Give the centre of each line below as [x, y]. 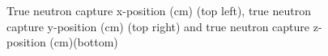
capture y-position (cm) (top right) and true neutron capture [158, 26]
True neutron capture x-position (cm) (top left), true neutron [159, 10]
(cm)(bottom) [84, 42]
